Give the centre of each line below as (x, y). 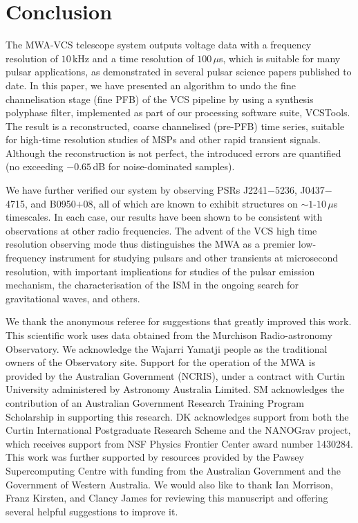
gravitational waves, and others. (73, 298)
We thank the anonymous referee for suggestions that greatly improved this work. (179, 321)
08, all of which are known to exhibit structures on (190, 203)
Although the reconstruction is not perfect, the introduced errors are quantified (173, 153)
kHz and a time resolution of (133, 58)
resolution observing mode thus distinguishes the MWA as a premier (151, 244)
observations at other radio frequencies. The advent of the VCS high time (161, 230)
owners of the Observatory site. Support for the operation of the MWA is (161, 362)
